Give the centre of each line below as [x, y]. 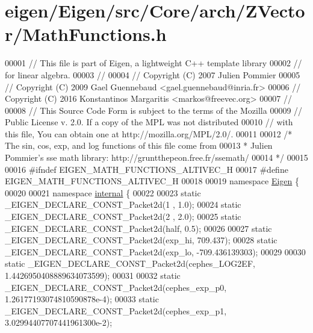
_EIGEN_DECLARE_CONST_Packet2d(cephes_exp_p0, [116, 287]
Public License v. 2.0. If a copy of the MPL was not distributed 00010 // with [149, 122]
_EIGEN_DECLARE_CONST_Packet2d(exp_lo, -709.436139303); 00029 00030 [155, 251]
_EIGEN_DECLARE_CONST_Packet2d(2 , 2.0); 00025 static [123, 216]
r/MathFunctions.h [86, 34]
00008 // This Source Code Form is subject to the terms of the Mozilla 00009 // [154, 110]
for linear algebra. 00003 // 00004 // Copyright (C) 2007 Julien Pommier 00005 [153, 74]
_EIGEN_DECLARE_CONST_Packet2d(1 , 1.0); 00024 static [123, 204]
